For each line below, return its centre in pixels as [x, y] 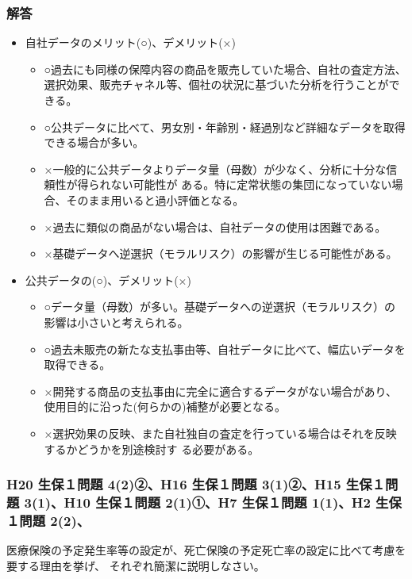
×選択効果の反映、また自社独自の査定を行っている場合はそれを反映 [220, 433]
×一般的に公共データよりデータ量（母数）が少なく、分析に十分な [215, 169]
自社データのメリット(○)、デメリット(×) [130, 42]
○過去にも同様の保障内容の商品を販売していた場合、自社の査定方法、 [225, 69]
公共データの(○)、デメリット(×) [108, 280]
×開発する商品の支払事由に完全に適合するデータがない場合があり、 [220, 391]
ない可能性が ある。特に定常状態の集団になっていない [251, 184]
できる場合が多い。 [94, 142]
